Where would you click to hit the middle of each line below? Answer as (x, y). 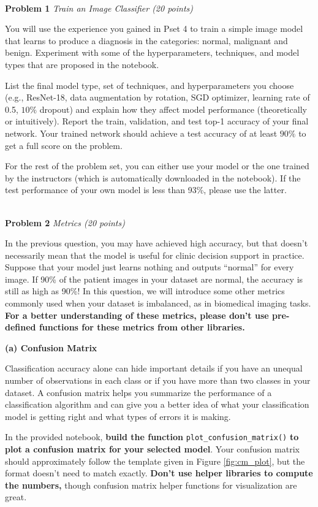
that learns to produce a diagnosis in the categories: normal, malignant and (146, 40)
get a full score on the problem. (64, 145)
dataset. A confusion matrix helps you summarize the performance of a (138, 392)
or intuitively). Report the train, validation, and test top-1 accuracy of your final (157, 121)
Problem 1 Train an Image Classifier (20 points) (99, 8)
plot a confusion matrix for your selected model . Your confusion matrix (152, 449)
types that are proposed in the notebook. (82, 64)
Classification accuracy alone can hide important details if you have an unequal (154, 368)
